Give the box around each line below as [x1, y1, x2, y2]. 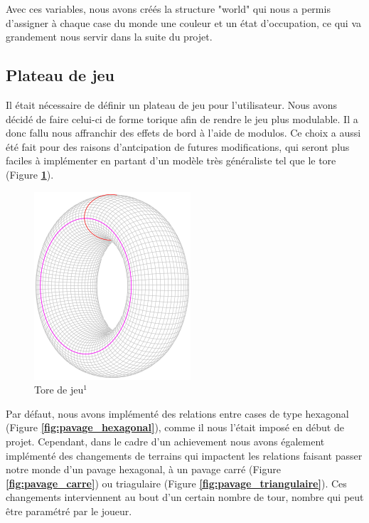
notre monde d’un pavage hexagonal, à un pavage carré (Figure [6, 462, 281, 477]
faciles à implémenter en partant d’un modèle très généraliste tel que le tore [6, 153, 336, 168]
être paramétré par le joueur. [6, 503, 132, 518]
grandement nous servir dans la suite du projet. [6, 29, 213, 44]
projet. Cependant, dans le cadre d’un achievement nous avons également [6, 433, 325, 448]
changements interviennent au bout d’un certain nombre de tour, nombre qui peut [6, 490, 364, 504]
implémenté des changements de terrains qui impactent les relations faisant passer [6, 448, 363, 463]
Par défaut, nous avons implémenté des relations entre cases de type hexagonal [6, 406, 349, 421]
